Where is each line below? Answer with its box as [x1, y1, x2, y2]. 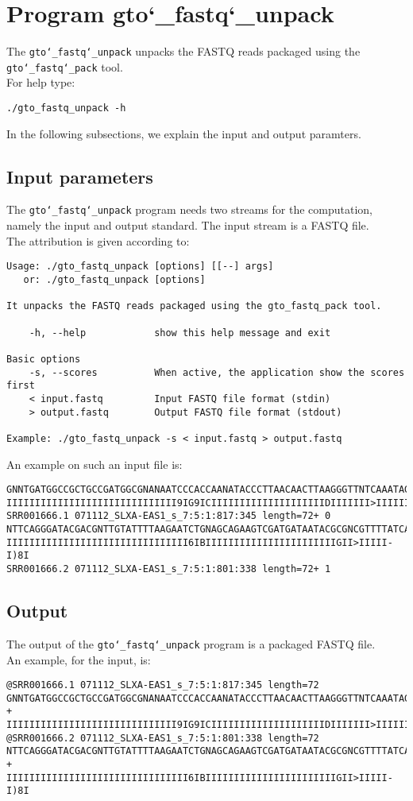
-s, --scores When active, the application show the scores [29, 366, 405, 378]
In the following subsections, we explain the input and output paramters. [6, 125, 361, 141]
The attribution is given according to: [6, 232, 190, 249]
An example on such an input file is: [6, 455, 183, 472]
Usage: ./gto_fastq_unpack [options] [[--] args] [6, 261, 274, 273]
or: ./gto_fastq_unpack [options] [23, 273, 206, 285]
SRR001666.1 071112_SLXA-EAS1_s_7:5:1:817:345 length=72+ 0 [6, 510, 331, 522]
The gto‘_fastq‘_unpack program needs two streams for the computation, [6, 201, 372, 218]
